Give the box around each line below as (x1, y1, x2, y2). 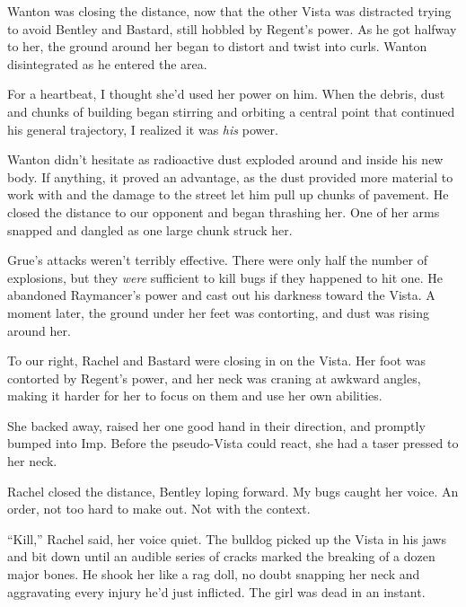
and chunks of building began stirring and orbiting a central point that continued (7, 101, 455, 120)
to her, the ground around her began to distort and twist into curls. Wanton (7, 37, 427, 56)
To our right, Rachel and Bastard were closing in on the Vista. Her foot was (7, 351, 426, 370)
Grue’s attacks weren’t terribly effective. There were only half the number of (7, 251, 427, 269)
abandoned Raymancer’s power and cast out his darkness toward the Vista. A (7, 286, 435, 304)
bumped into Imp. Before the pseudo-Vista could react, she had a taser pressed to (7, 434, 459, 453)
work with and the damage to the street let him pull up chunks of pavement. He (7, 185, 449, 204)
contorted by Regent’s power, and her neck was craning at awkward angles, (7, 368, 421, 387)
